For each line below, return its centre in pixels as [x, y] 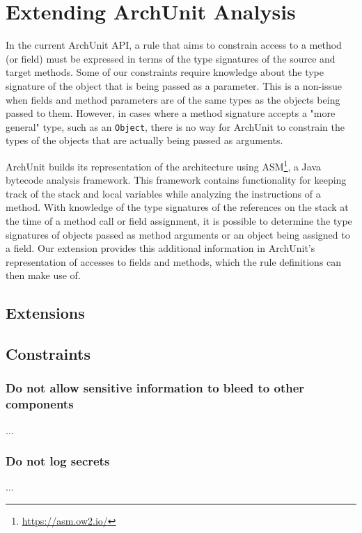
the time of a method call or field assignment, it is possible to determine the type [179, 220]
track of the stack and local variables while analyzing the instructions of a [163, 193]
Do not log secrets [58, 461]
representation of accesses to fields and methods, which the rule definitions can [174, 261]
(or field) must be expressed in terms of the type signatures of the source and [171, 58]
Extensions [45, 313]
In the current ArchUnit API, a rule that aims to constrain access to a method [174, 45]
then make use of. [43, 275]
